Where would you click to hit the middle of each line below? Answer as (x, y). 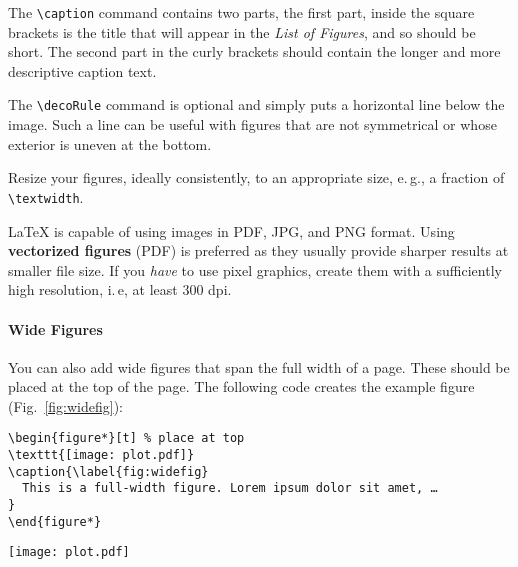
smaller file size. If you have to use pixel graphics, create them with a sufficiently (255, 269)
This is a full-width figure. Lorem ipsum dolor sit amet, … (230, 488)
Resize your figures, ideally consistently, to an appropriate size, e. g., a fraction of (256, 177)
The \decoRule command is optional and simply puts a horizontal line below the (256, 104)
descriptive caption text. (82, 70)
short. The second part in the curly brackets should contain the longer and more (254, 51)
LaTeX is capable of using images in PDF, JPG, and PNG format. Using (231, 230)
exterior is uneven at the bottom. (110, 143)
